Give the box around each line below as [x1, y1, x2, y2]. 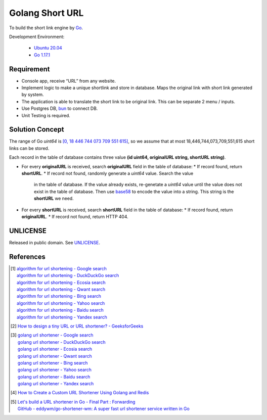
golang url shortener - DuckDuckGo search [17, 339, 106, 345]
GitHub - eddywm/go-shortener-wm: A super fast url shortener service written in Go [17, 406, 190, 412]
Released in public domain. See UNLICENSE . [9, 239, 100, 245]
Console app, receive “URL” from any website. [21, 78, 116, 84]
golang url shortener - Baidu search [17, 373, 90, 379]
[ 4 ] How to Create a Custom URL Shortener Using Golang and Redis [10, 390, 149, 396]
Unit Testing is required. [21, 112, 70, 118]
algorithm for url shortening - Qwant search [16, 286, 106, 292]
